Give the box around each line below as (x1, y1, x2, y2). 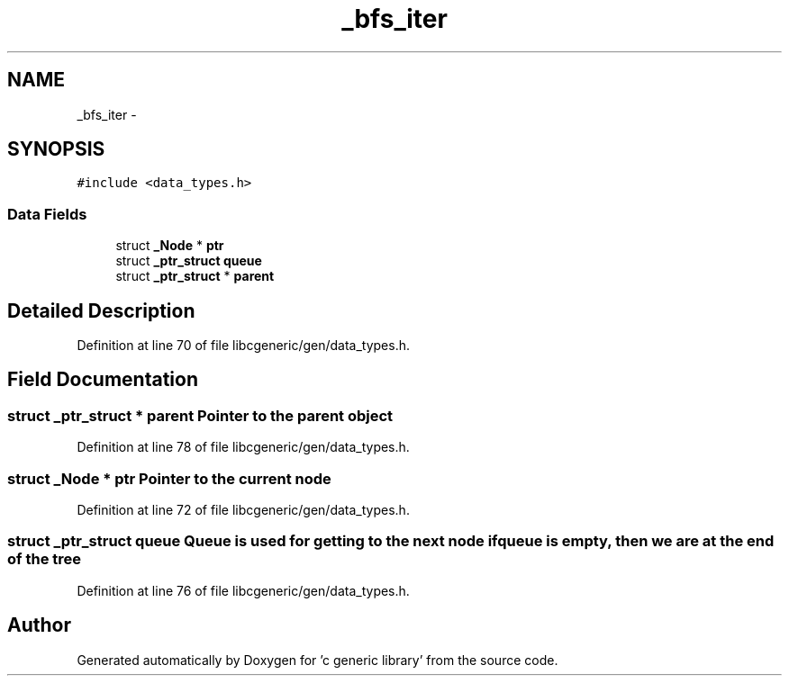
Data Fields (7, 204, 87, 223)
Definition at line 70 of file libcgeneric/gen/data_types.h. (77, 337, 411, 354)
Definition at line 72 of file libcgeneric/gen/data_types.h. (77, 502, 410, 517)
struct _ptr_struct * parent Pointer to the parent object (7, 406, 394, 425)
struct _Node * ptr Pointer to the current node (7, 469, 331, 488)
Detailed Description (7, 299, 195, 322)
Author (7, 614, 71, 637)
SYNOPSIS (7, 138, 105, 161)
